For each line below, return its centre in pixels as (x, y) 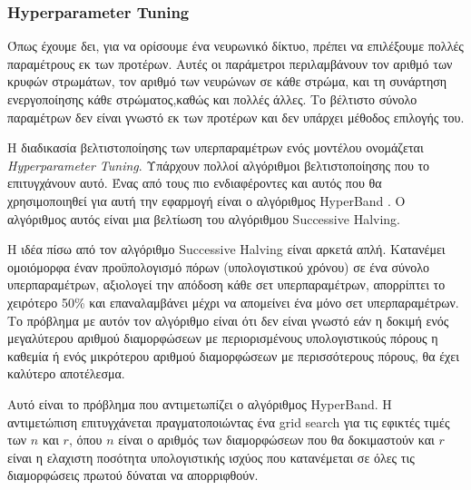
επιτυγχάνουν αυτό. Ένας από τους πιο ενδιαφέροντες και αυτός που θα (195, 183)
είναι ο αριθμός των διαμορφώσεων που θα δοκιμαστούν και (276, 440)
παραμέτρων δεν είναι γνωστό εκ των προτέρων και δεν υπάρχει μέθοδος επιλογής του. (236, 117)
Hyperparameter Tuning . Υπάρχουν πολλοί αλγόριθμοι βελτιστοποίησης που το (219, 165)
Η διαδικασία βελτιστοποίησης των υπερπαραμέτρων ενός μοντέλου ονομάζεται (216, 147)
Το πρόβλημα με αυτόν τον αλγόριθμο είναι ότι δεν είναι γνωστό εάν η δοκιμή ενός (228, 320)
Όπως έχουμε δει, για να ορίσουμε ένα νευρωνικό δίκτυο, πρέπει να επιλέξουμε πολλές (235, 46)
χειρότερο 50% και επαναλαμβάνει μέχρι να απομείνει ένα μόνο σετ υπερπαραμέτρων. (233, 302)
